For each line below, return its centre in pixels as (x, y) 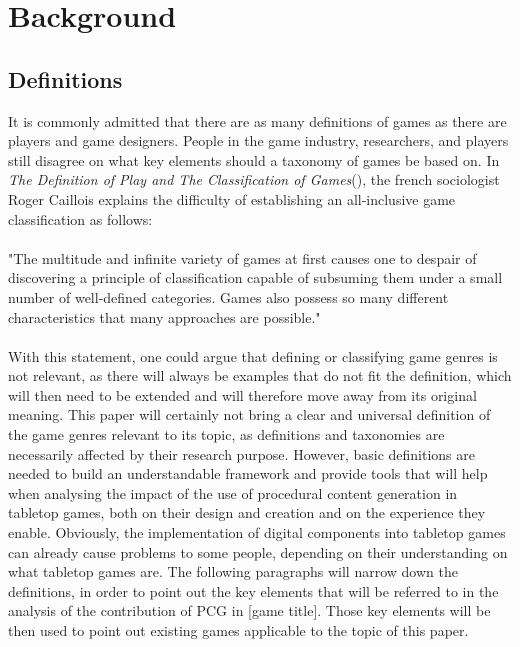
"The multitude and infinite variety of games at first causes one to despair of (242, 257)
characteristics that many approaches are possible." (164, 316)
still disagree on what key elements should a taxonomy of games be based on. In (254, 159)
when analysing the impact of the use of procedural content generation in (233, 492)
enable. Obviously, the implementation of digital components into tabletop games (257, 532)
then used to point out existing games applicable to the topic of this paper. (238, 630)
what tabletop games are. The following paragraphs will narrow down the (233, 571)
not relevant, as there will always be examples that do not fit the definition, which (260, 375)
